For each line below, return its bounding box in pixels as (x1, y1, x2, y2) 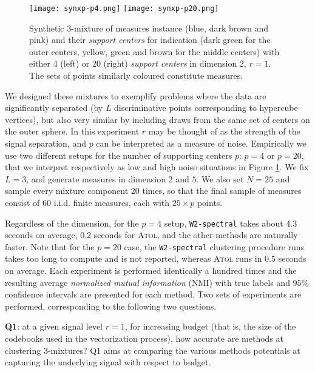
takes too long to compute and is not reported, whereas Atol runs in (5, 252, 262, 265)
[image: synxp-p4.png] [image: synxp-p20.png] (29, 4, 219, 13)
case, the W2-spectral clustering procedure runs (124, 240, 305, 253)
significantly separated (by (5, 101, 103, 114)
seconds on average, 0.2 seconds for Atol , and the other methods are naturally (5, 228, 298, 241)
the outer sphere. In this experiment (5, 125, 140, 138)
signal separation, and (5, 137, 86, 149)
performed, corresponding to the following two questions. (5, 299, 217, 312)
